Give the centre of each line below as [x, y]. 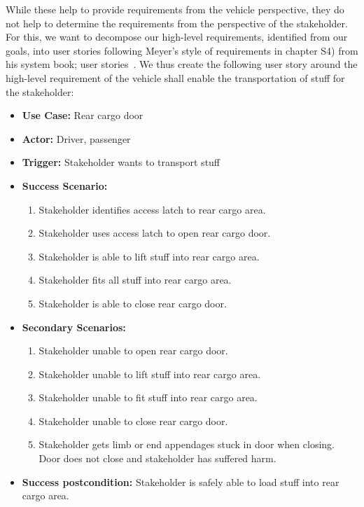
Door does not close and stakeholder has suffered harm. [157, 458]
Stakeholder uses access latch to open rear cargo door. [155, 233]
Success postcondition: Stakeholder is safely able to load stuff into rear [181, 481]
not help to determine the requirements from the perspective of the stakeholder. [177, 23]
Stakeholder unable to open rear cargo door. [133, 350]
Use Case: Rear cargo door [83, 115]
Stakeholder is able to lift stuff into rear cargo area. [149, 256]
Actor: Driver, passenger [76, 138]
